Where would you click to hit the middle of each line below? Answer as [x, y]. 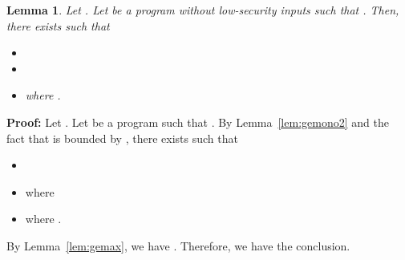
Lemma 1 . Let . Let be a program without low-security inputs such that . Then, [203, 10]
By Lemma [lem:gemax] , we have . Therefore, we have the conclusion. [178, 245]
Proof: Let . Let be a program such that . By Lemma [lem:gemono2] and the [198, 122]
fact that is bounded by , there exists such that [122, 138]
